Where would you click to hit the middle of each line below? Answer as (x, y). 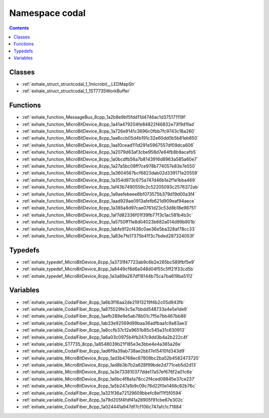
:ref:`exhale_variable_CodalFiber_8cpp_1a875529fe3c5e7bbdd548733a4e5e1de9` (105, 309)
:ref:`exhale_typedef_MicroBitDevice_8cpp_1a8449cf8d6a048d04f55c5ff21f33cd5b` (108, 269)
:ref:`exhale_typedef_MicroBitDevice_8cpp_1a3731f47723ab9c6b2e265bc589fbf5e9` (109, 262)
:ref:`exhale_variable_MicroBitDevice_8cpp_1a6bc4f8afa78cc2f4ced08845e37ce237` (109, 379)
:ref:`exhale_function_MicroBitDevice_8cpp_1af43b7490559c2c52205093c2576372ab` (110, 187)
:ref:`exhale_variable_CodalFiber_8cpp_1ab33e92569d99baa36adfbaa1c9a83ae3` (105, 323)
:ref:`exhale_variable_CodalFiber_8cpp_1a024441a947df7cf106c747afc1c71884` (102, 407)
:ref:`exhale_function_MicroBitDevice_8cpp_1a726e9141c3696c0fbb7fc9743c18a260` (109, 131)
